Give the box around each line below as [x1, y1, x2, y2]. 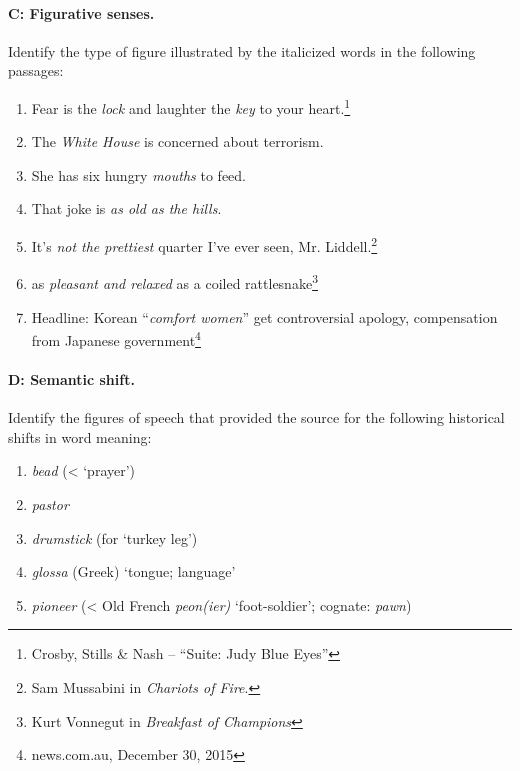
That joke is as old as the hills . [31, 198, 222, 219]
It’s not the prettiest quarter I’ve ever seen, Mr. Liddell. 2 [31, 233, 378, 256]
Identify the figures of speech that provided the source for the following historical [8, 407, 505, 428]
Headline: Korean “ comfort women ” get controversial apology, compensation [31, 306, 498, 327]
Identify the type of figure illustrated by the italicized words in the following [8, 40, 476, 61]
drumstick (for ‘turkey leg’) [31, 527, 198, 548]
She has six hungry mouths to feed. [31, 164, 246, 185]
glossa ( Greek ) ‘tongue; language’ [31, 561, 236, 582]
